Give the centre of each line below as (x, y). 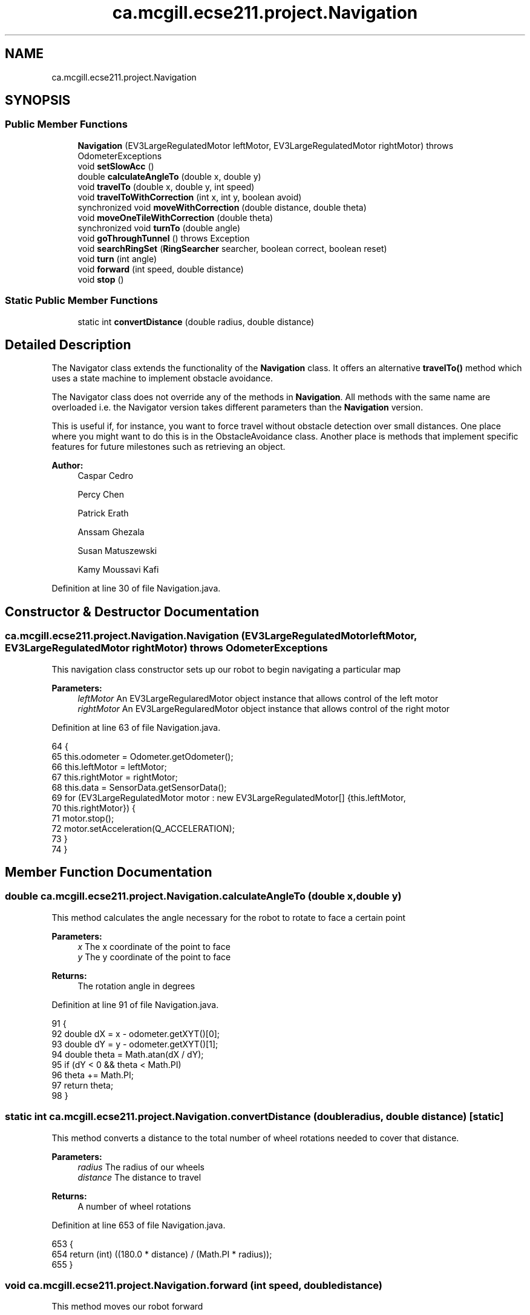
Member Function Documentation (109, 872)
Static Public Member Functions (82, 301)
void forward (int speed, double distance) (161, 269)
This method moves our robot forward (127, 1307)
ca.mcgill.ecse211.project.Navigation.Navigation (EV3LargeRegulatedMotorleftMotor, (211, 636)
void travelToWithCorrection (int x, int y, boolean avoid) (190, 197)
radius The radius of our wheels (141, 1167)
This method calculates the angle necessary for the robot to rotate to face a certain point (229, 917)
